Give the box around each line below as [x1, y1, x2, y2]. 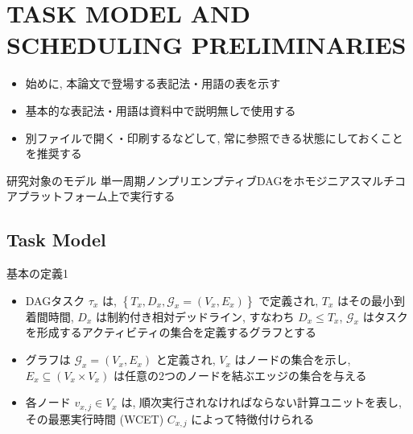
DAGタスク [25, 291, 85, 308]
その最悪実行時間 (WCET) [25, 410, 164, 427]
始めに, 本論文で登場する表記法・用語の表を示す [25, 75, 281, 92]
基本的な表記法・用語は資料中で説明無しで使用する [25, 101, 296, 118]
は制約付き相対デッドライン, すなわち [96, 308, 295, 324]
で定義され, [258, 291, 319, 308]
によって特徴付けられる [191, 410, 315, 427]
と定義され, [155, 351, 216, 368]
